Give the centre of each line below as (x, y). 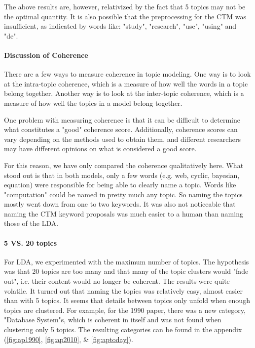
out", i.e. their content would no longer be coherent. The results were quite (117, 281)
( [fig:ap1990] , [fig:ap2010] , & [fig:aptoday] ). (69, 339)
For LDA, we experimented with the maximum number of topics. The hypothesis (127, 261)
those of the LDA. (31, 223)
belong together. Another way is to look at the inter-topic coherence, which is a (124, 93)
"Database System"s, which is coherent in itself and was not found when (113, 320)
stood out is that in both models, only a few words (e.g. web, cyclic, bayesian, (122, 175)
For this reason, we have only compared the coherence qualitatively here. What (124, 165)
